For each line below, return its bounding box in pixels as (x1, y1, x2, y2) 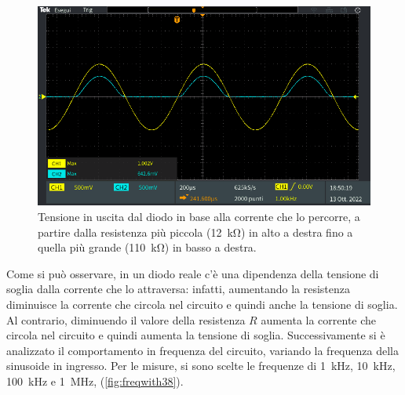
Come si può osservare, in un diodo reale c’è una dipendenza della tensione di (6, 265, 379, 281)
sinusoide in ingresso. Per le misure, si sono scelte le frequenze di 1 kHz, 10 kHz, (6, 357, 396, 374)
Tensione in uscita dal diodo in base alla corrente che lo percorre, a (38, 208, 360, 224)
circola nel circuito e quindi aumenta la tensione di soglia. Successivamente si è (6, 327, 385, 343)
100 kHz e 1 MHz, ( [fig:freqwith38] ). (6, 372, 184, 389)
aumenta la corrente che (261, 311, 377, 328)
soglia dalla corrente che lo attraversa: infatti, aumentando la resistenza (6, 281, 350, 297)
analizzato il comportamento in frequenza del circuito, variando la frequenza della (6, 342, 399, 358)
